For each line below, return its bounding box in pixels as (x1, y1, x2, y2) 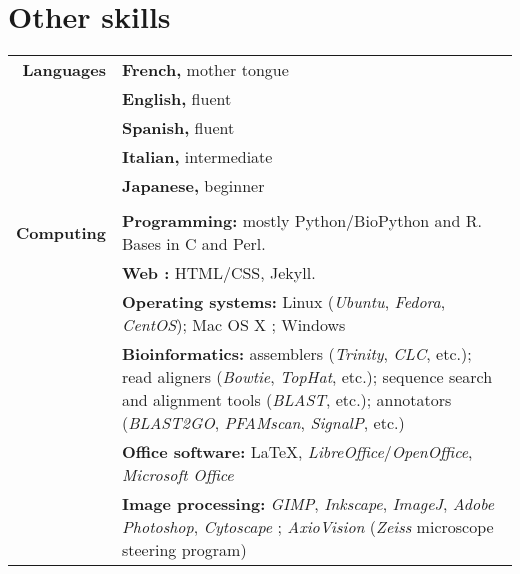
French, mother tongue (121, 58, 289, 82)
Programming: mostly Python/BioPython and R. (121, 209, 482, 233)
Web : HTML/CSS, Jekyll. (121, 261, 316, 285)
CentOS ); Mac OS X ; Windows (121, 313, 346, 337)
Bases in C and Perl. (121, 232, 266, 256)
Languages (22, 58, 106, 82)
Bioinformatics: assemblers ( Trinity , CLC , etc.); (121, 342, 472, 366)
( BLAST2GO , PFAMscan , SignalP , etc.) (121, 411, 405, 435)
